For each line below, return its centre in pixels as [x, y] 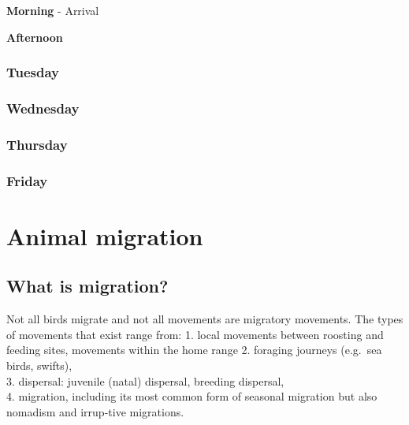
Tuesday [33, 72]
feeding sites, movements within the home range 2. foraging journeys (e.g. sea [194, 350]
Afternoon [35, 37]
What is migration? [87, 286]
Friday [27, 180]
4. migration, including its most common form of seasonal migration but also [192, 396]
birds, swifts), [39, 365]
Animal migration [105, 235]
